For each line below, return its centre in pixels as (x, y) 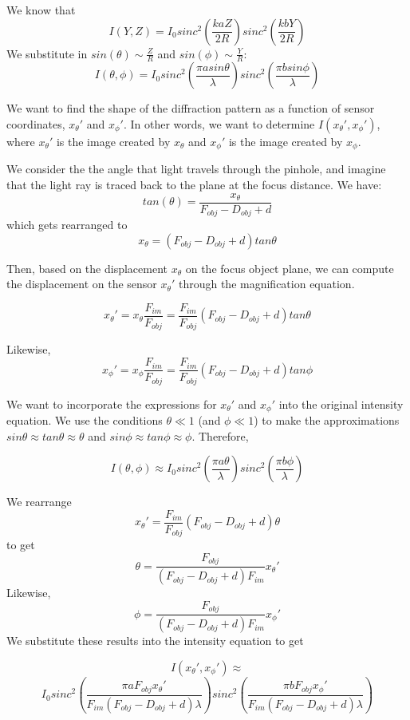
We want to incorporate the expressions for (112, 404)
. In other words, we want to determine (219, 124)
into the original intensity (341, 404)
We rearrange (39, 502)
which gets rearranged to (67, 225)
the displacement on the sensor (82, 284)
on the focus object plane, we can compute (290, 268)
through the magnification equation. (266, 284)
